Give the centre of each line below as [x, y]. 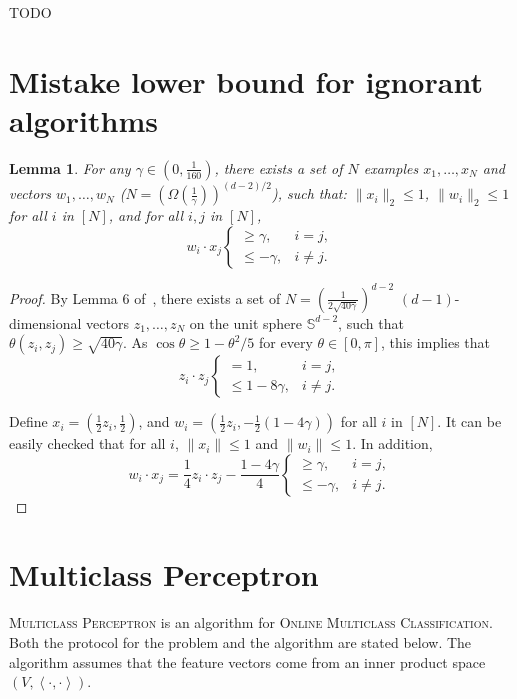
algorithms [83, 119]
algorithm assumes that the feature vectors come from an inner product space [247, 661]
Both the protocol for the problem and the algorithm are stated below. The [240, 642]
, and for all [146, 215]
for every [286, 342]
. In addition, [392, 443]
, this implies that [435, 342]
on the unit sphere [245, 322]
